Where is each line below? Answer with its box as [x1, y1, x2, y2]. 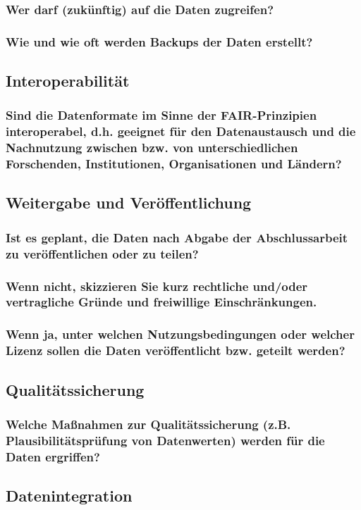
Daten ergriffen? [6, 447, 100, 465]
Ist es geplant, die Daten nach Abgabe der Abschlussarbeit [6, 228, 348, 246]
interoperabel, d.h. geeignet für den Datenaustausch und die [6, 123, 356, 140]
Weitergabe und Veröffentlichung [6, 192, 252, 213]
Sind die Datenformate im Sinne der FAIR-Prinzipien [6, 106, 317, 124]
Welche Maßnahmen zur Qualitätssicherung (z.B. [6, 415, 291, 433]
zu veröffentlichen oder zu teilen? [6, 244, 199, 262]
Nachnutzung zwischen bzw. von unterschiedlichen [6, 139, 298, 156]
